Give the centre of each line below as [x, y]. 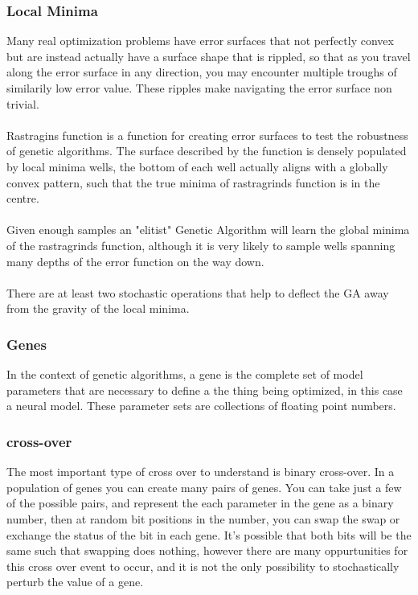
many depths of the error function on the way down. [135, 261]
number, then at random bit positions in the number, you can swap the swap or [203, 518]
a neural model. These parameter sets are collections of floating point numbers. [201, 406]
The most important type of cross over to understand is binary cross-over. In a [201, 472]
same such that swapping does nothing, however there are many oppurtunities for [207, 550]
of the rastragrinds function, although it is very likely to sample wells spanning [201, 245]
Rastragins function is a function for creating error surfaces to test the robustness [207, 135]
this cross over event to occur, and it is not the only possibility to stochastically [203, 566]
